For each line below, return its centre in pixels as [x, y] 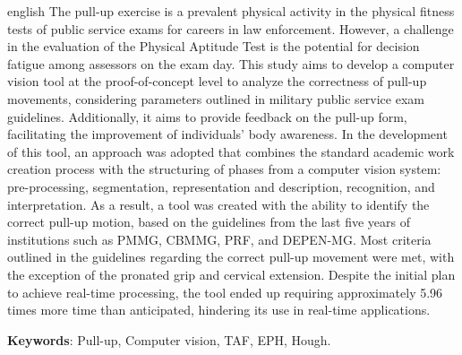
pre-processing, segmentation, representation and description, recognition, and [221, 186]
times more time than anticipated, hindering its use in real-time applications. [219, 310]
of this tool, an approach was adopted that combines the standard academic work [231, 151]
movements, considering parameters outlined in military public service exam [216, 98]
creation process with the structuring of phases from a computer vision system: [224, 169]
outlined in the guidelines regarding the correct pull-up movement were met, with [231, 257]
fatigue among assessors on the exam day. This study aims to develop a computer [231, 63]
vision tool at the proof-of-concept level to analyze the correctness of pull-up [217, 81]
